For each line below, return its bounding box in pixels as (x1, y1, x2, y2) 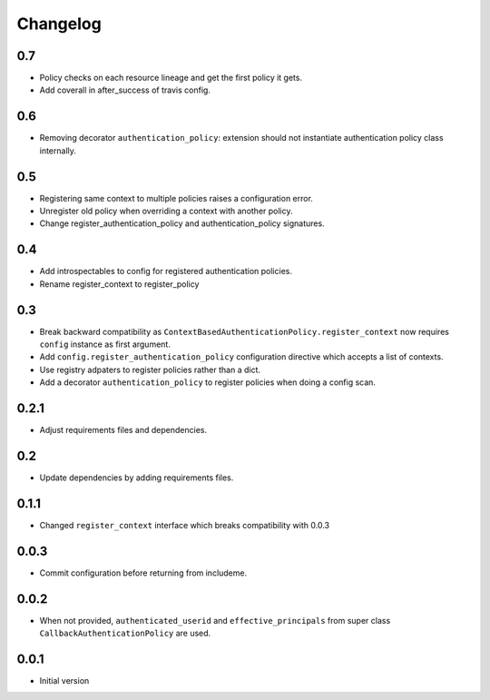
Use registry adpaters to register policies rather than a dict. (39, 364, 260, 375)
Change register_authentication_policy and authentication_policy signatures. (39, 218, 326, 229)
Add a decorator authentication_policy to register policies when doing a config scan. (39, 377, 377, 388)
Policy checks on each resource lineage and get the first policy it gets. (39, 73, 303, 84)
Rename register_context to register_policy (39, 278, 200, 290)
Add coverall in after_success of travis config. (39, 84, 211, 95)
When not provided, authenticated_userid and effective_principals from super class (39, 615, 391, 626)
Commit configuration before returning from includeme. (39, 567, 248, 578)
